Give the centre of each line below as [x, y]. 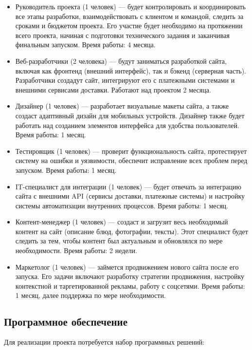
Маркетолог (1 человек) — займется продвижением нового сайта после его [127, 267]
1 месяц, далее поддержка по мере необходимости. [90, 295]
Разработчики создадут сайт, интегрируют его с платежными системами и [125, 80]
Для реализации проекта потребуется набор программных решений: [104, 342]
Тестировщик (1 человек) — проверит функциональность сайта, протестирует [131, 151]
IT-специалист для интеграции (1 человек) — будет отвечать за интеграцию [128, 186]
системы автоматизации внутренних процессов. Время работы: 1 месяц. [122, 205]
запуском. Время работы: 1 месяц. [66, 170]
